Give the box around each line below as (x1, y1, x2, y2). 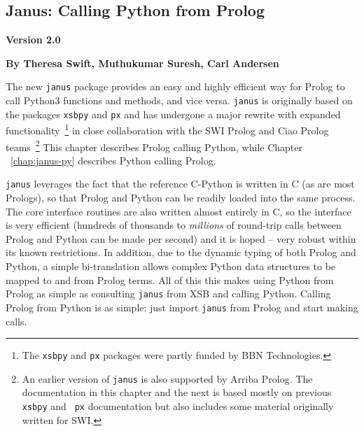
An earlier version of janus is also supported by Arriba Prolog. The (22, 371, 313, 386)
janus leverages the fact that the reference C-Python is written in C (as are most (6, 176, 355, 191)
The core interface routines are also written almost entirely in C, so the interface (6, 204, 351, 218)
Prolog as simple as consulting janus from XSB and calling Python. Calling (6, 286, 331, 301)
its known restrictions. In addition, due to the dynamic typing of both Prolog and (6, 245, 356, 260)
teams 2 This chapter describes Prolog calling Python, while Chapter (6, 137, 302, 154)
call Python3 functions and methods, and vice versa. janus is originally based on (6, 93, 353, 108)
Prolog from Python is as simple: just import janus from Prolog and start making (6, 299, 358, 314)
